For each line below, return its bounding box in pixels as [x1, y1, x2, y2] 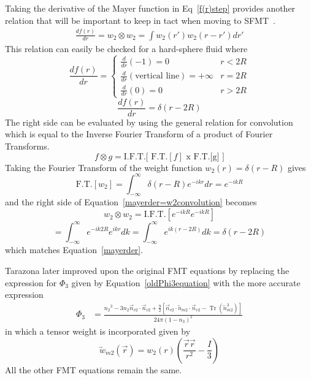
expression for [5, 276, 57, 289]
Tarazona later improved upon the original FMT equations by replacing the [5, 264, 290, 276]
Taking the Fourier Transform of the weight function [5, 161, 202, 173]
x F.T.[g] [186, 152, 220, 161]
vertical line [135, 72, 180, 81]
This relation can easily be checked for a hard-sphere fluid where [5, 42, 248, 55]
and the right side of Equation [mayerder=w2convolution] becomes [5, 196, 257, 208]
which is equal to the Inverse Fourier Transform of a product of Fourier [5, 127, 273, 140]
